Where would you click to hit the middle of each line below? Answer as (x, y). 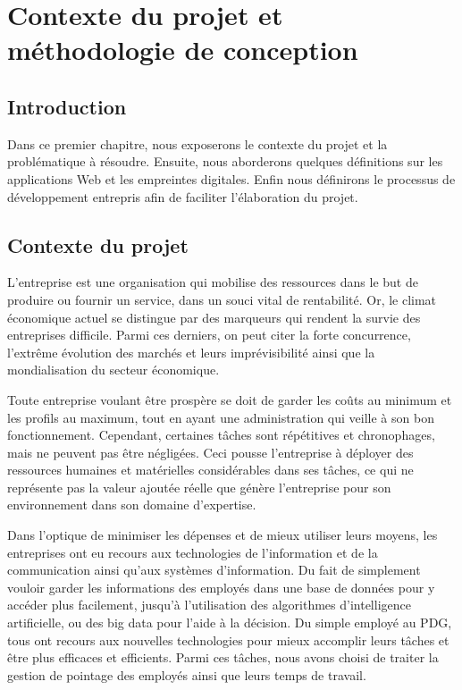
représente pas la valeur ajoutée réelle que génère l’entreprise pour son (199, 487)
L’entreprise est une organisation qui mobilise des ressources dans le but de (213, 282)
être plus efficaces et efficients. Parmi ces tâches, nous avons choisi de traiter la (223, 657)
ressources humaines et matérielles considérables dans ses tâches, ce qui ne (210, 470)
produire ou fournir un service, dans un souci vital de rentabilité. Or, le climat (222, 299)
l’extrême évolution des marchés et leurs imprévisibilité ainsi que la (191, 352)
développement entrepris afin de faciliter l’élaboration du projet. (183, 196)
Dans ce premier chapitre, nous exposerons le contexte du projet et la (197, 143)
